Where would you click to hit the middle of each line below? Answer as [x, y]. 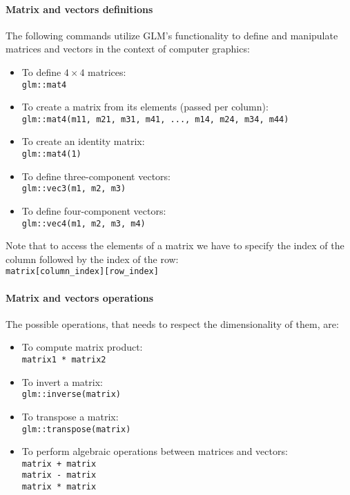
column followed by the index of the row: [92, 259]
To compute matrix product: [82, 347]
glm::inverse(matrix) [71, 395]
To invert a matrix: [62, 381]
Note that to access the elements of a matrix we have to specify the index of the [175, 245]
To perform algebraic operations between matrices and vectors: [155, 451]
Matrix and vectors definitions [79, 9]
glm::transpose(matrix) [76, 429]
